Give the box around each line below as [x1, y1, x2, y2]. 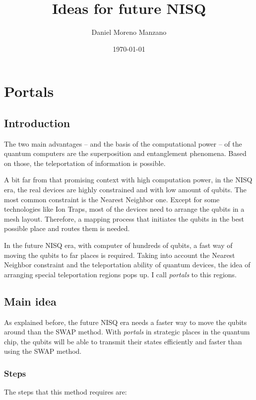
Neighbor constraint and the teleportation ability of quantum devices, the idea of [4, 259, 251, 270]
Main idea [4, 293, 57, 309]
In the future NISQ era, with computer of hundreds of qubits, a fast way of [4, 240, 233, 250]
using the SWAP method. [4, 346, 82, 356]
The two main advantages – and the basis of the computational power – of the [4, 138, 242, 149]
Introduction [4, 115, 70, 130]
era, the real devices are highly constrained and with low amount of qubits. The [4, 184, 247, 195]
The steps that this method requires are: [4, 387, 127, 397]
